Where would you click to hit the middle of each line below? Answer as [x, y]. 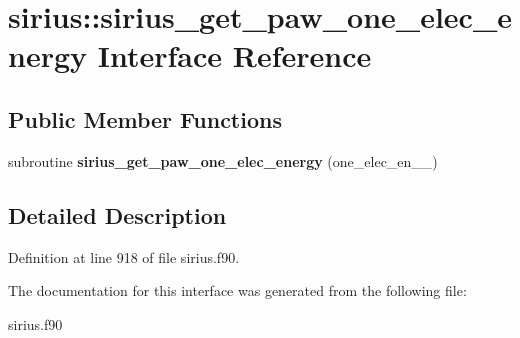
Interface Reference [234, 55]
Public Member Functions [145, 118]
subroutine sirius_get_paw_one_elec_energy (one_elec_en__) [223, 160]
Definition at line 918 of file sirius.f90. [124, 256]
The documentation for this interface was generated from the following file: [237, 290]
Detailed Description [117, 214]
